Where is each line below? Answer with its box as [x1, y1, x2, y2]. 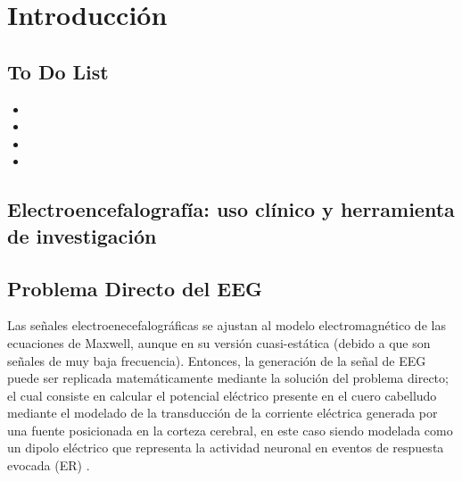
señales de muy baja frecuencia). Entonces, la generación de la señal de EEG [7, 351, 426, 369]
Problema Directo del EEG [7, 274, 263, 302]
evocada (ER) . [7, 456, 90, 475]
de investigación [7, 221, 157, 249]
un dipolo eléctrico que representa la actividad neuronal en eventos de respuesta [7, 438, 444, 457]
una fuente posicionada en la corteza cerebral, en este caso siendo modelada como [7, 420, 453, 439]
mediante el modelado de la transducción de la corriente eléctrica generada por [7, 403, 438, 422]
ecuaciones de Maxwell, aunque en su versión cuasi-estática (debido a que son [7, 333, 431, 352]
